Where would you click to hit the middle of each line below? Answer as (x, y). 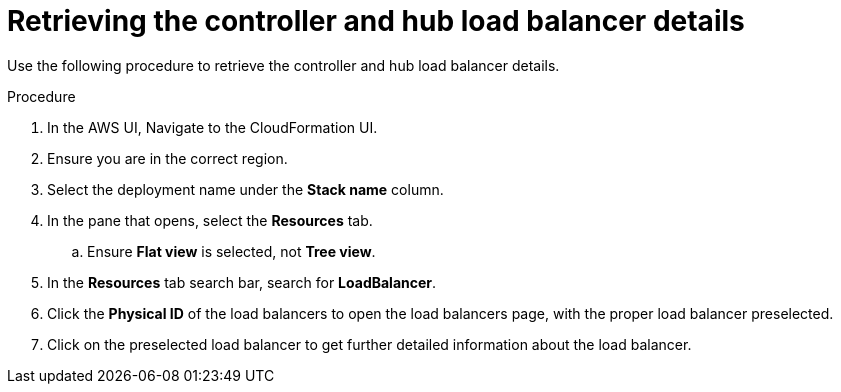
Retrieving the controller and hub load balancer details (376, 21)
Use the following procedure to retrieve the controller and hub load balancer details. (283, 65)
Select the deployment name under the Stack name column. (245, 189)
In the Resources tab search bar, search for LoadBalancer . (242, 282)
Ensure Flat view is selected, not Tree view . (231, 251)
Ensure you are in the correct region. (167, 158)
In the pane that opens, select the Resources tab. (210, 220)
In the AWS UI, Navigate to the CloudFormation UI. (212, 127)
